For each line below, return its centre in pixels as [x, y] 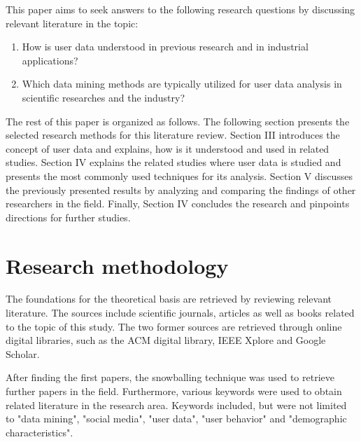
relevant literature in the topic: [72, 23]
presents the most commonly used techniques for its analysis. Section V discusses [179, 175]
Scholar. [23, 353]
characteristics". [40, 432]
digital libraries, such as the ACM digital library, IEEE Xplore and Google [166, 340]
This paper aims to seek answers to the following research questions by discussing [180, 9]
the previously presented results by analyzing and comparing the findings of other [181, 189]
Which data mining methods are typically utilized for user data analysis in [182, 84]
